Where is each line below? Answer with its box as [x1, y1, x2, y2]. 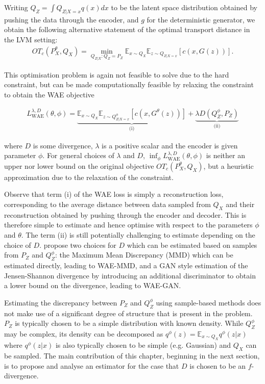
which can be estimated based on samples [127, 239, 257, 250]
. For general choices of [42, 150, 114, 161]
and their [226, 199, 255, 210]
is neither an [206, 150, 245, 161]
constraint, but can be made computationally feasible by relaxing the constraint [4, 79, 254, 90]
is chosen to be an [189, 360, 246, 371]
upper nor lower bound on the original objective [4, 160, 154, 171]
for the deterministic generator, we [147, 14, 255, 24]
